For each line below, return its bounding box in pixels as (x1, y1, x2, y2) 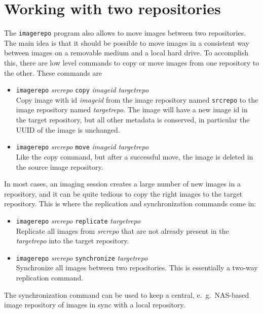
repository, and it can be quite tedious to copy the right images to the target (4, 188, 243, 199)
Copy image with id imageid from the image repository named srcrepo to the (16, 94, 258, 105)
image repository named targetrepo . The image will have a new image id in (16, 104, 248, 115)
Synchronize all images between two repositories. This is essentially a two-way (16, 262, 258, 273)
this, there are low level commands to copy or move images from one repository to (4, 57, 259, 68)
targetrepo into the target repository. (16, 235, 129, 246)
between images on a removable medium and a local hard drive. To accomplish (4, 47, 249, 58)
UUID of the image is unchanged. (16, 124, 120, 135)
